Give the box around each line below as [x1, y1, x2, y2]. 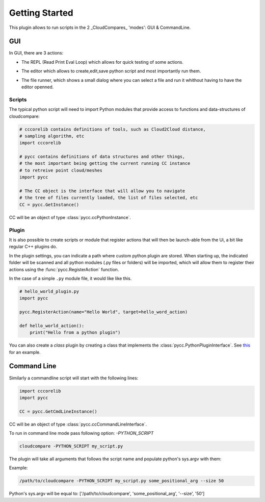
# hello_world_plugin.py [19, 288, 79, 294]
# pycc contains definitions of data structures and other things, [19, 154, 185, 159]
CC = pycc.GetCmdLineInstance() [19, 408, 98, 414]
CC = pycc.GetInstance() [19, 201, 79, 207]
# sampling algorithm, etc [19, 133, 84, 139]
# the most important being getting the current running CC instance [19, 161, 190, 166]
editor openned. [21, 84, 54, 90]
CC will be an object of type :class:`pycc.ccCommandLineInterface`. [9, 421, 147, 427]
